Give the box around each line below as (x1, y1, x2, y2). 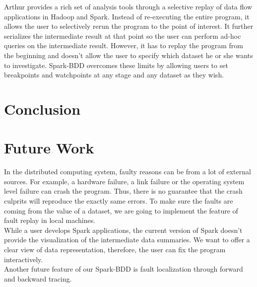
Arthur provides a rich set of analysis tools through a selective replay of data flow (4, 1, 253, 11)
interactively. (4, 254, 43, 264)
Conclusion (4, 98, 81, 119)
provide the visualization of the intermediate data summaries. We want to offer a (4, 234, 250, 245)
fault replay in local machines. (4, 215, 96, 225)
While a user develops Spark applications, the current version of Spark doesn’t (4, 224, 243, 235)
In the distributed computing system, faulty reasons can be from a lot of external (4, 166, 251, 177)
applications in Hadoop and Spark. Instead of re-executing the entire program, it (4, 11, 250, 21)
